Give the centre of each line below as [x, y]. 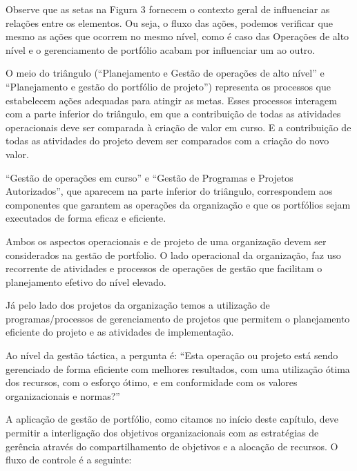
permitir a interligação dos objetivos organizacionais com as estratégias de [162, 433]
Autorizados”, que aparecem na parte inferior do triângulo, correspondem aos [169, 191]
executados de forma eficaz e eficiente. [86, 218]
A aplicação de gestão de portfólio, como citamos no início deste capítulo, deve [172, 419]
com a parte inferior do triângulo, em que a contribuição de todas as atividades [173, 114]
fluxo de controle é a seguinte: [69, 460]
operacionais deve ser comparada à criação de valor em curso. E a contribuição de [178, 127]
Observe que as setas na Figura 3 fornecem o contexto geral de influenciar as [168, 9]
